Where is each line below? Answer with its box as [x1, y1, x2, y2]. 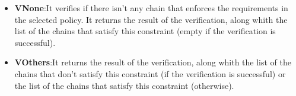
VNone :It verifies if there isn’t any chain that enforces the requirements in [14, 2, 288, 14]
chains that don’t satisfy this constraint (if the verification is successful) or [14, 67, 286, 80]
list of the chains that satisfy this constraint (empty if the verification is [14, 25, 276, 37]
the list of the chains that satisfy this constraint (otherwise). [14, 79, 234, 91]
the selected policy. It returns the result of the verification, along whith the [14, 13, 288, 25]
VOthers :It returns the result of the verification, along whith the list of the [14, 56, 291, 68]
